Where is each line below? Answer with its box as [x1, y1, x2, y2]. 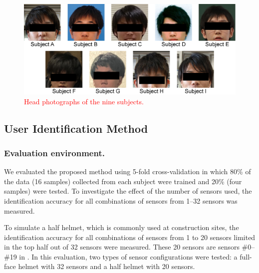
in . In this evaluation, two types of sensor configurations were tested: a [19, 251, 238, 262]
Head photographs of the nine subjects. [24, 96, 144, 106]
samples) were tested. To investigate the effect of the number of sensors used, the [4, 186, 252, 196]
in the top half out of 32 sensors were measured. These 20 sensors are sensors [4, 242, 240, 252]
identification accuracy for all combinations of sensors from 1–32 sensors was [4, 195, 238, 206]
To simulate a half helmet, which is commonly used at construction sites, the [4, 222, 239, 233]
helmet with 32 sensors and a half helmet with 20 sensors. [18, 261, 195, 272]
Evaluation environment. [4, 146, 105, 159]
